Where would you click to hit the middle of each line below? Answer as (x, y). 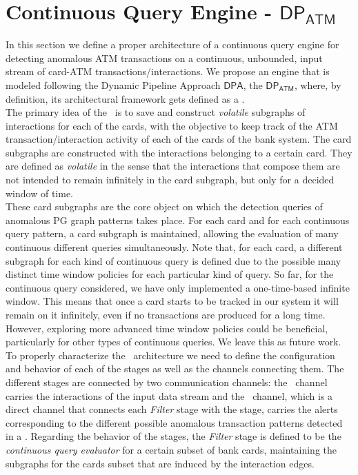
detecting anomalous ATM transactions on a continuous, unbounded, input (164, 58)
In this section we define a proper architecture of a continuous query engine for (172, 44)
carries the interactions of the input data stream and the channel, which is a (169, 395)
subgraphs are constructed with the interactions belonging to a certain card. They (179, 152)
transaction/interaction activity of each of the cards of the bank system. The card (179, 139)
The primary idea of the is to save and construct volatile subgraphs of (156, 112)
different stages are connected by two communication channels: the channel (167, 382)
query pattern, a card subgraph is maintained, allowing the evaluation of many (172, 233)
